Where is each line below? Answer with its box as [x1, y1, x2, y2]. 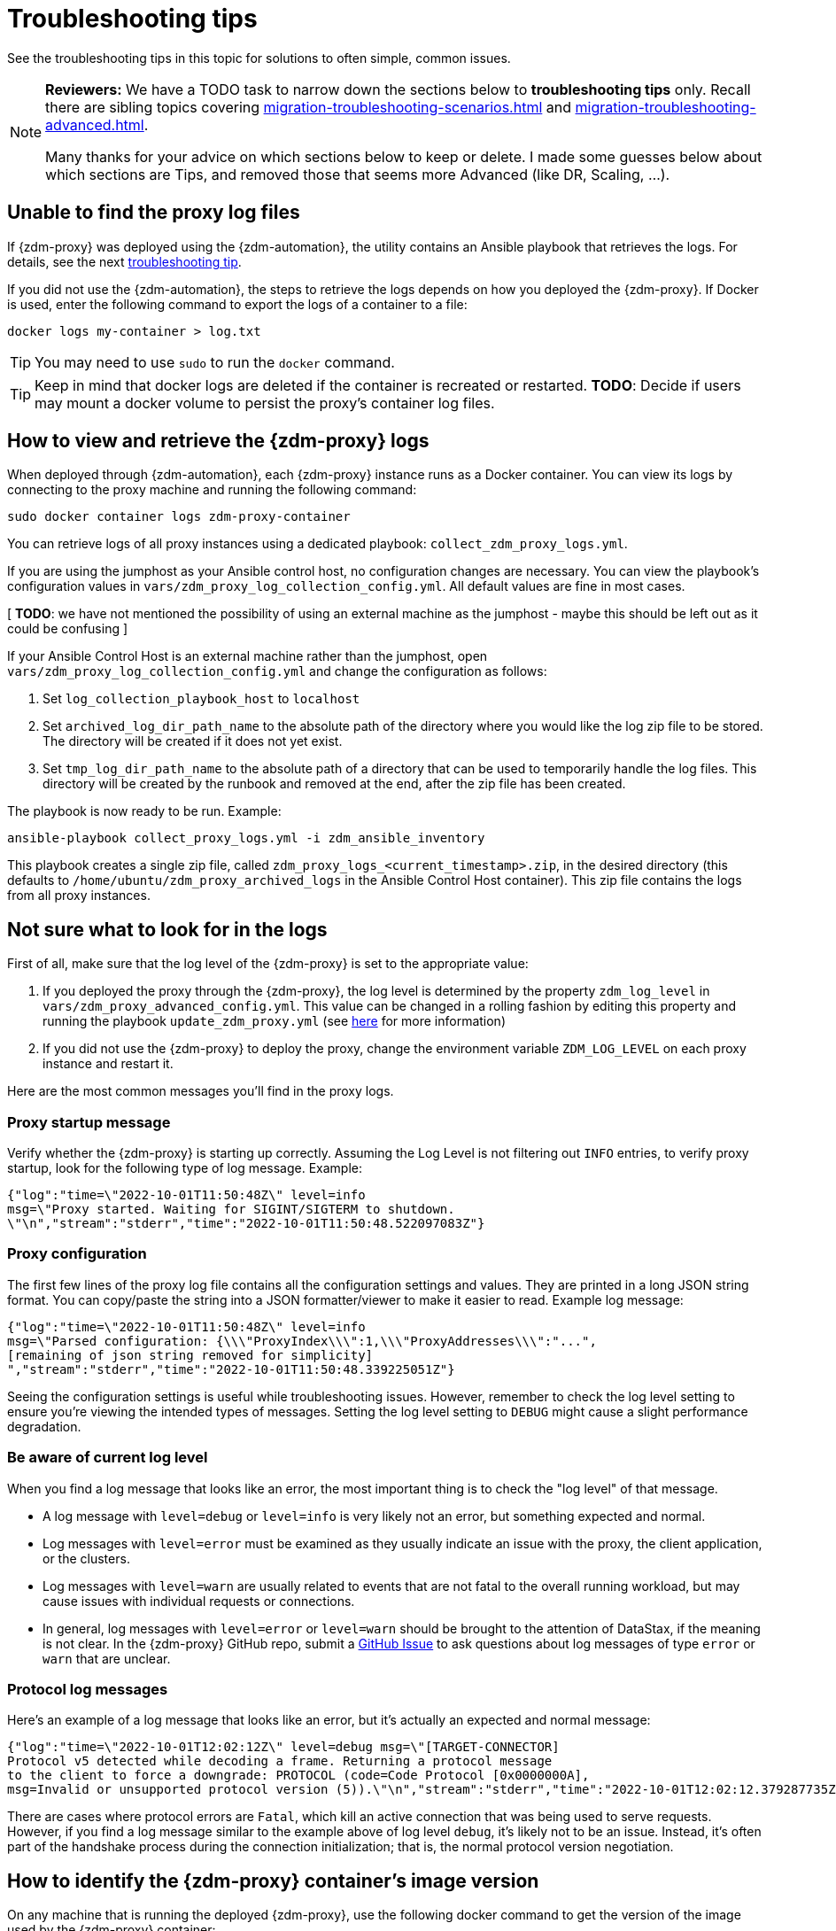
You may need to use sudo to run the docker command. [35, 353, 395, 371]
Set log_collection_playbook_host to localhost [43, 691, 360, 707]
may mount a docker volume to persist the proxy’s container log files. [35, 393, 495, 412]
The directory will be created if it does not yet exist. [43, 733, 343, 749]
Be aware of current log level [7, 1448, 208, 1467]
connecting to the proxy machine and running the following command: [7, 482, 417, 498]
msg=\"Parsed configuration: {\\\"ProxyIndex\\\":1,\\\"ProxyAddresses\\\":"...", [7, 1333, 597, 1348]
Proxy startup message [7, 1113, 171, 1131]
